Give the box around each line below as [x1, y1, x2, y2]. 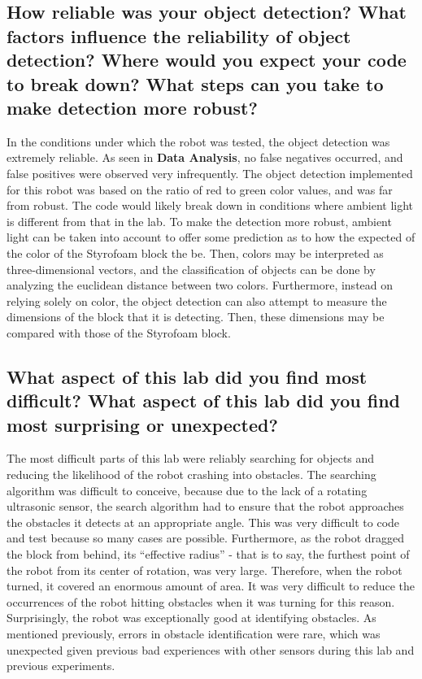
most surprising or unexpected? [7, 411, 278, 437]
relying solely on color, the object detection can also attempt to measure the [7, 292, 387, 309]
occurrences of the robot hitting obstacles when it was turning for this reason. [7, 593, 395, 610]
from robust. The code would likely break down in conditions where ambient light [7, 197, 414, 214]
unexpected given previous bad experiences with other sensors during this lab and [7, 641, 415, 658]
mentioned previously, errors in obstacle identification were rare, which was [7, 625, 381, 642]
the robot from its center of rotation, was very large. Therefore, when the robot [7, 561, 402, 578]
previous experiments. [7, 657, 115, 674]
